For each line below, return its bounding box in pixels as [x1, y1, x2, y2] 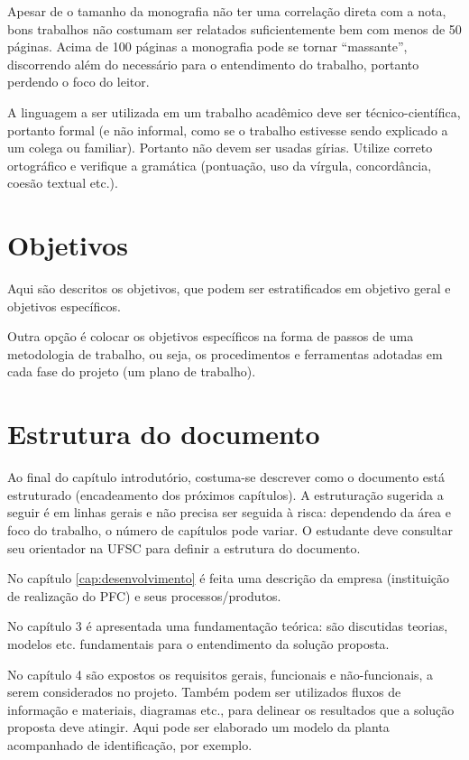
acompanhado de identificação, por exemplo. [7, 735, 253, 754]
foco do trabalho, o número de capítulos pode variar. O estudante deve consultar [7, 520, 453, 539]
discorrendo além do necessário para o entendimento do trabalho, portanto [7, 54, 419, 73]
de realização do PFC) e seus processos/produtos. [7, 586, 281, 605]
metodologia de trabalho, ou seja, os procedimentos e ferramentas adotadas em [7, 344, 443, 363]
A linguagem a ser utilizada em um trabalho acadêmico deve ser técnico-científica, [7, 102, 461, 121]
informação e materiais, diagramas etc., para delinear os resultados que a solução [7, 700, 455, 718]
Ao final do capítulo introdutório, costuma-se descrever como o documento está [7, 468, 445, 487]
